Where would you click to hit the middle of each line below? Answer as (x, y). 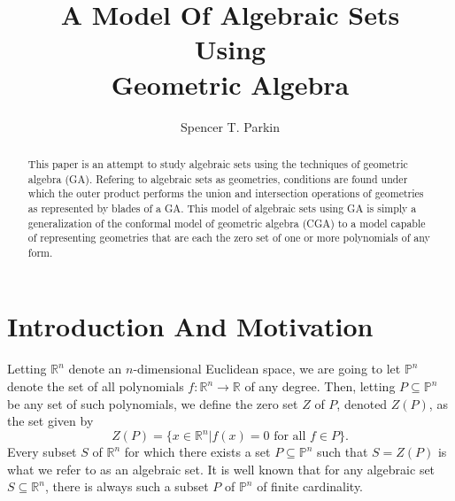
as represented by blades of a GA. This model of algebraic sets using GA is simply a (222, 208)
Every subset (42, 452)
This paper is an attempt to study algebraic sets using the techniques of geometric (218, 163)
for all (290, 437)
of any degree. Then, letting (320, 386)
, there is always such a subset (127, 486)
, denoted (362, 403)
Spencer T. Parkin (230, 126)
